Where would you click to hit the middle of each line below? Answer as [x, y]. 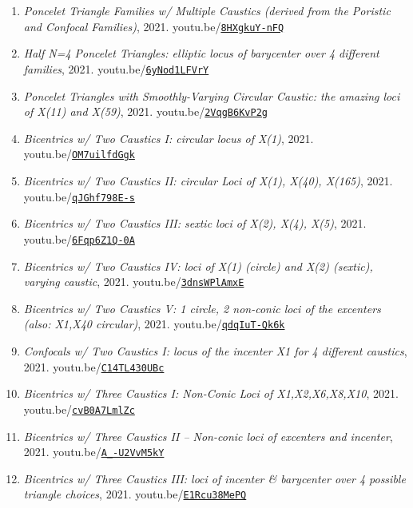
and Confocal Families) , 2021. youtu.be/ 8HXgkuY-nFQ [154, 26]
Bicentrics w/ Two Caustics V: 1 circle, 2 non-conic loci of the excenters [202, 308]
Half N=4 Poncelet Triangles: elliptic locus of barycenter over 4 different [201, 53]
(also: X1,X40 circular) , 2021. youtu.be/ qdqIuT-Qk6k [154, 324]
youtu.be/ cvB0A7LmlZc [79, 409]
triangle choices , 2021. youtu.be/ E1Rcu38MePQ [135, 494]
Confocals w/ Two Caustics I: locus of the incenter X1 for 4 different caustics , [215, 351]
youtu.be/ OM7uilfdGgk [79, 154]
